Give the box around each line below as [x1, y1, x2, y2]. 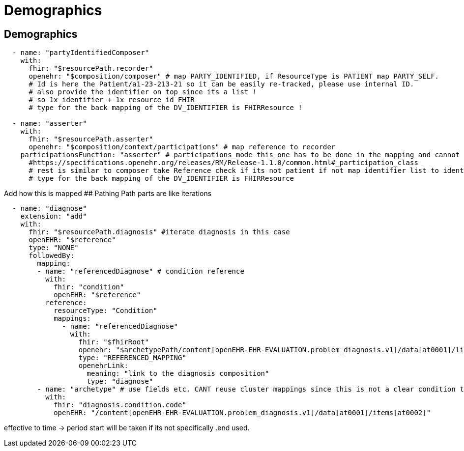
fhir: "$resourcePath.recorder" [29, 64, 153, 73]
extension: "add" [20, 212, 87, 221]
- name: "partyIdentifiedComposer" [12, 49, 149, 57]
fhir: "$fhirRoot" [78, 338, 149, 346]
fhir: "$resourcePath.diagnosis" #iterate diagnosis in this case [29, 228, 290, 236]
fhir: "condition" [54, 283, 124, 291]
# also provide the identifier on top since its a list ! [29, 88, 257, 96]
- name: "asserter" [12, 119, 87, 128]
